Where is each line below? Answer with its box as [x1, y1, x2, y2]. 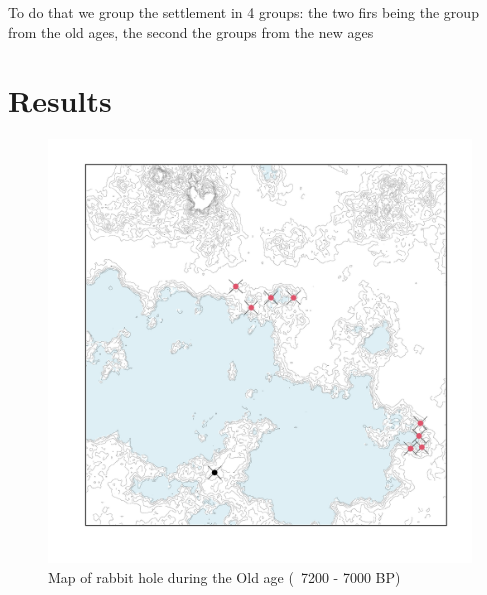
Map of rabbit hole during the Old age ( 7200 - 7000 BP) [48, 566, 401, 587]
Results [8, 80, 112, 121]
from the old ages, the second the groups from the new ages [8, 21, 374, 42]
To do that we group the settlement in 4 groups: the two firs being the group [8, 2, 479, 22]
